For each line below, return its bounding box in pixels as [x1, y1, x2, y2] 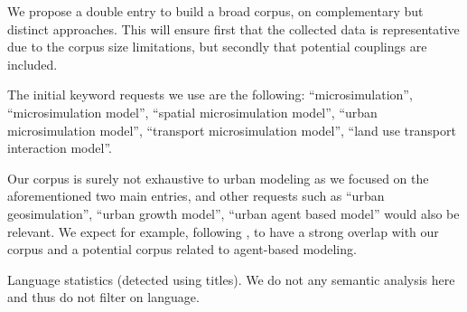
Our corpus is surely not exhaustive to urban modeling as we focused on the [7, 168, 429, 187]
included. [7, 54, 58, 73]
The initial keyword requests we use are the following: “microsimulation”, [7, 85, 413, 104]
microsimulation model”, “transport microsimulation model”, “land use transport [7, 120, 456, 139]
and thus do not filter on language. [7, 288, 200, 307]
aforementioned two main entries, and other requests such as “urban [7, 186, 385, 205]
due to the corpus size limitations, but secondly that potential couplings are [7, 37, 427, 56]
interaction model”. [7, 138, 112, 157]
